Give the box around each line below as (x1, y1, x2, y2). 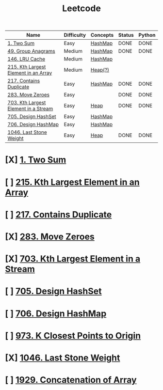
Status (118, 32, 134, 39)
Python (138, 32, 156, 39)
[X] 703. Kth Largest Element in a (5, 253, 141, 265)
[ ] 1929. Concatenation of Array (5, 374, 137, 386)
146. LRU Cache (7, 56, 45, 62)
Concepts (90, 32, 114, 39)
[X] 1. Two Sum (5, 155, 66, 165)
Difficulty (64, 32, 86, 39)
